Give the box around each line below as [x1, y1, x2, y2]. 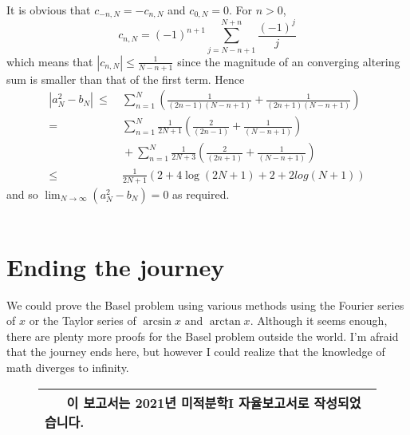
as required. [172, 185, 230, 202]
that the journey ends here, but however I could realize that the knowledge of [6, 343, 385, 360]
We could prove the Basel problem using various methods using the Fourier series [6, 296, 404, 313]
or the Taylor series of [29, 312, 136, 329]
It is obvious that [6, 2, 91, 18]
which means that [6, 53, 93, 69]
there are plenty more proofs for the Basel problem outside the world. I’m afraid [6, 327, 399, 344]
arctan [209, 316, 241, 328]
